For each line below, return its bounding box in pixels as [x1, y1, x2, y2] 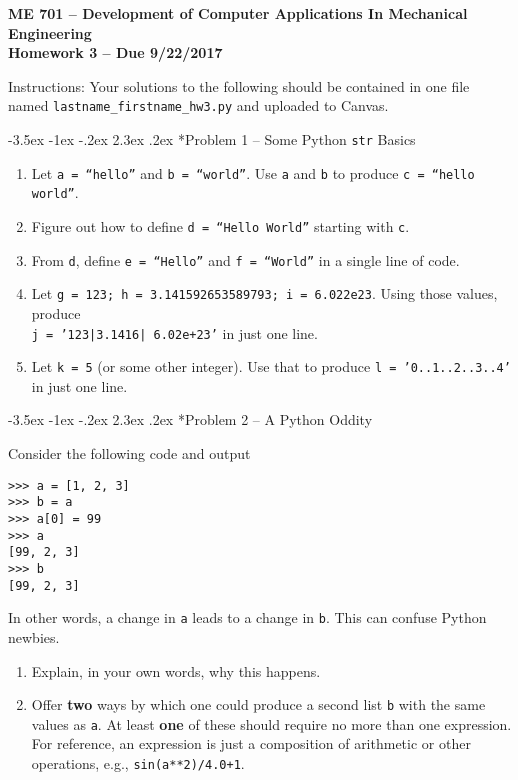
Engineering [8, 22, 92, 43]
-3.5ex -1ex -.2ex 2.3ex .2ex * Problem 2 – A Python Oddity [8, 409, 373, 430]
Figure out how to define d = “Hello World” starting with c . [31, 216, 410, 236]
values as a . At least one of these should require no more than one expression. [31, 713, 512, 734]
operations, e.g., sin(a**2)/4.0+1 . [31, 753, 245, 773]
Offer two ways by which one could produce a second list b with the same [31, 694, 486, 715]
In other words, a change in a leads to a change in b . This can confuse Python [8, 607, 487, 628]
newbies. [8, 626, 60, 647]
